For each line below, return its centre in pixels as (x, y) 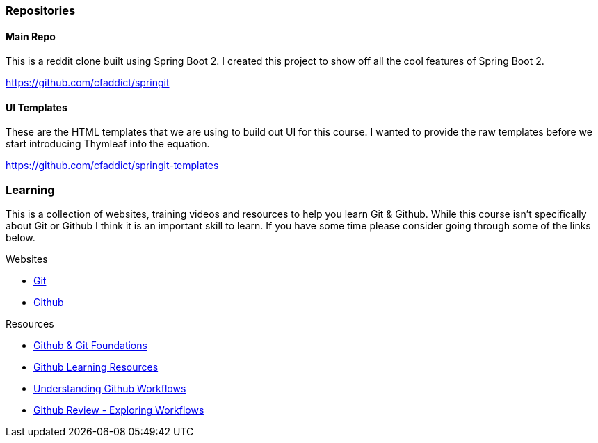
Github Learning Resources (96, 367)
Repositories (41, 10)
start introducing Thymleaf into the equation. (108, 144)
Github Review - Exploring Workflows (119, 410)
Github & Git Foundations (90, 346)
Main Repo (31, 36)
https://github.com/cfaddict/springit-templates (112, 166)
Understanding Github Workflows (110, 389)
